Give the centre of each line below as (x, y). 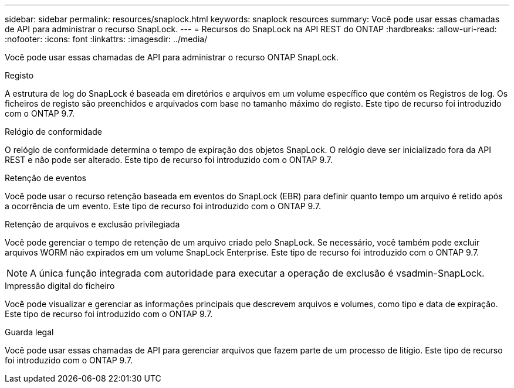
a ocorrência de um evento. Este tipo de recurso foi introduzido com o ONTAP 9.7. (163, 206)
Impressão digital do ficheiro (60, 286)
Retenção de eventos (45, 178)
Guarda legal (29, 332)
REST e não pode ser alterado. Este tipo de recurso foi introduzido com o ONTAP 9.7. (169, 160)
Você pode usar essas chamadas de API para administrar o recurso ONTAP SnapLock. (172, 57)
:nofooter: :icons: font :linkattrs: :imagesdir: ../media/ (106, 39)
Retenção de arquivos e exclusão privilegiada (92, 224)
